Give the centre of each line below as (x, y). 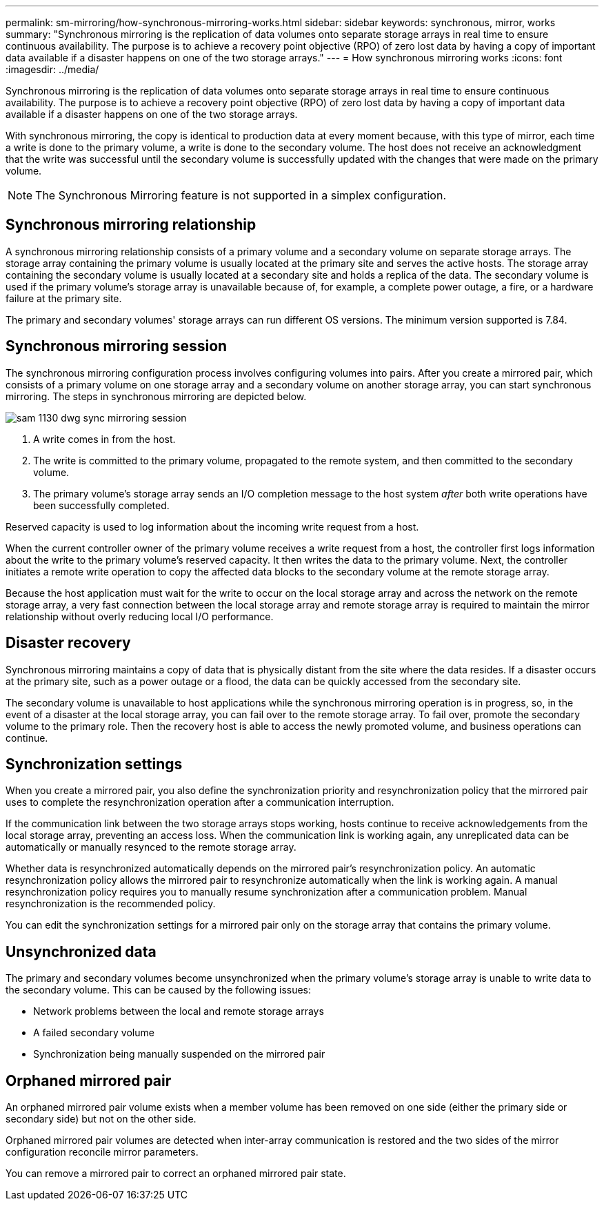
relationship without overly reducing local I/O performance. (140, 616)
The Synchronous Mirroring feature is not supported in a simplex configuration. (241, 195)
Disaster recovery (68, 643)
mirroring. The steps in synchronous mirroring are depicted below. (156, 396)
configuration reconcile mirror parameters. (102, 1152)
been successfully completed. (101, 505)
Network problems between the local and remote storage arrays (179, 1011)
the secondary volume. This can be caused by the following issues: (159, 990)
